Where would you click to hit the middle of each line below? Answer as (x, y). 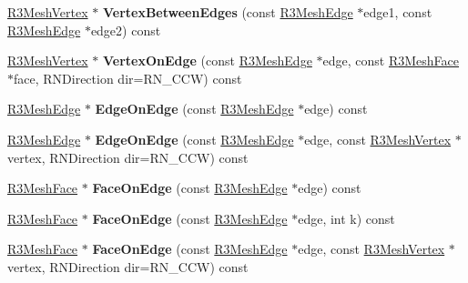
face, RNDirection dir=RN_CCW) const (128, 78)
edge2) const (126, 30)
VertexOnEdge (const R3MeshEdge (207, 61)
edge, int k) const (346, 218)
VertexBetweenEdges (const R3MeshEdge (228, 12)
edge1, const (398, 12)
